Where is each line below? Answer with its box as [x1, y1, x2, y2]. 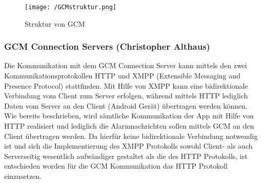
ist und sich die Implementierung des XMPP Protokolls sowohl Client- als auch [4, 140, 253, 151]
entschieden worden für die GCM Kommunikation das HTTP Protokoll [4, 160, 228, 171]
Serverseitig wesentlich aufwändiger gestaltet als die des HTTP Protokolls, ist [4, 150, 248, 161]
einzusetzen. [4, 171, 42, 181]
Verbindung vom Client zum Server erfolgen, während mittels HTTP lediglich [4, 90, 248, 101]
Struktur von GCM [25, 18, 85, 29]
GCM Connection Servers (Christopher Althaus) [4, 40, 210, 53]
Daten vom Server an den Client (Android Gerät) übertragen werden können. [4, 100, 248, 111]
